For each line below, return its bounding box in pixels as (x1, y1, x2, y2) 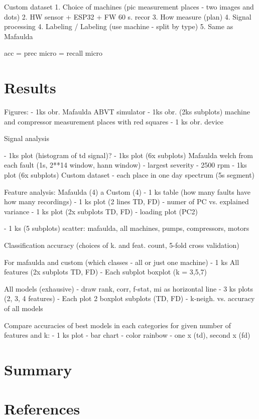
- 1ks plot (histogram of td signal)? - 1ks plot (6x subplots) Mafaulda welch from (4, 150, 253, 160)
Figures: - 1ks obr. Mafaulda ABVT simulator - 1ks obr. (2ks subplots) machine (4, 106, 250, 117)
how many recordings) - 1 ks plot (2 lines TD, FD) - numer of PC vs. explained (4, 196, 249, 207)
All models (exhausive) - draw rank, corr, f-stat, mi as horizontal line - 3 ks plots (4, 283, 253, 294)
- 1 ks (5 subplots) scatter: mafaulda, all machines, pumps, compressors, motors (4, 223, 249, 233)
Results (4, 77, 56, 98)
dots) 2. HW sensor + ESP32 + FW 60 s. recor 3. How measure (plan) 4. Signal (4, 11, 251, 22)
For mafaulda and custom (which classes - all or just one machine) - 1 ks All (4, 256, 239, 267)
